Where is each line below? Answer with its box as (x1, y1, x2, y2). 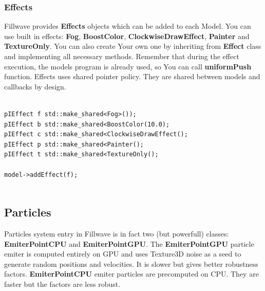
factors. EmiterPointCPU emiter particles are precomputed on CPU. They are (4, 268, 259, 279)
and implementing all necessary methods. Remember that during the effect (4, 51, 239, 61)
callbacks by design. (4, 81, 66, 92)
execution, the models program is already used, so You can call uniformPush (4, 61, 252, 71)
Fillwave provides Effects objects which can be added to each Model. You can (4, 21, 251, 31)
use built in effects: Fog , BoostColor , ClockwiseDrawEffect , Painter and (4, 30, 250, 41)
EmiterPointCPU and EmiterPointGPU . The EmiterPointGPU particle (4, 238, 254, 249)
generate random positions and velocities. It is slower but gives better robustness (4, 258, 258, 269)
